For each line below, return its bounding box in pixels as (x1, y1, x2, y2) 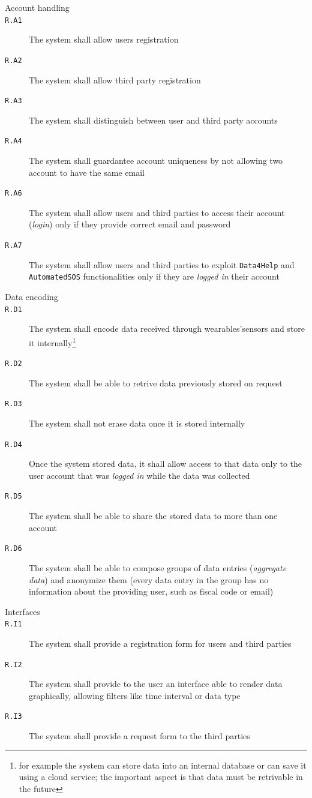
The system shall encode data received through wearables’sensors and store (29, 322, 305, 335)
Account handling (5, 1, 70, 13)
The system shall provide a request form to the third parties (29, 730, 250, 742)
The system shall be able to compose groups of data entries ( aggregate (29, 561, 287, 574)
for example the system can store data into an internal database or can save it (19, 758, 307, 771)
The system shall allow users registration (29, 33, 179, 46)
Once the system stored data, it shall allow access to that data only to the (29, 457, 302, 470)
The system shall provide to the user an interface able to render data (29, 677, 283, 690)
